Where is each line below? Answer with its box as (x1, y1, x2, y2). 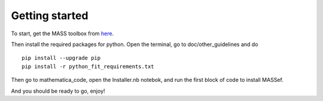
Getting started (11, 9, 89, 22)
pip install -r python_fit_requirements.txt (22, 63, 155, 70)
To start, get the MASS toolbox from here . (11, 30, 114, 37)
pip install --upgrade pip (22, 54, 101, 62)
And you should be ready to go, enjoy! (11, 87, 105, 94)
